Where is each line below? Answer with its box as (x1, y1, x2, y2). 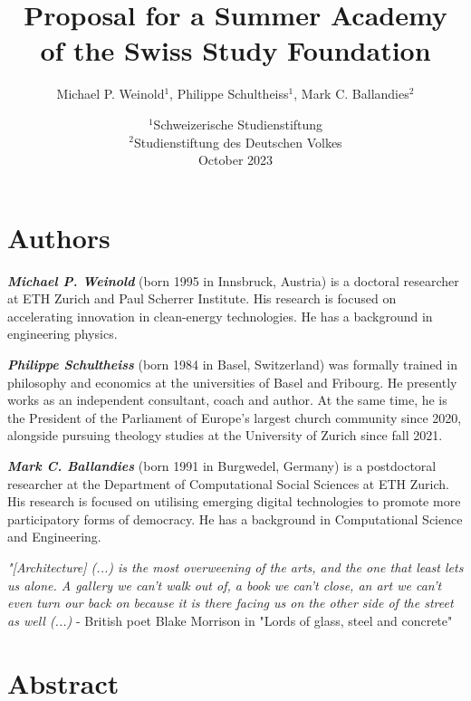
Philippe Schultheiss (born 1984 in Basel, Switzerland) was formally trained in (7, 355, 457, 373)
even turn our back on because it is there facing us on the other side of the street (7, 593, 454, 612)
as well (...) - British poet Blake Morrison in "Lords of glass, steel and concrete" (7, 610, 453, 629)
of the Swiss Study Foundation (40, 32, 431, 69)
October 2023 (197, 150, 274, 169)
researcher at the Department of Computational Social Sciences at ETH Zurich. (7, 474, 449, 493)
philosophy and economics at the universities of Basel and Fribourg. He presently (7, 372, 457, 391)
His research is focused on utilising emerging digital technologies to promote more (7, 492, 461, 511)
